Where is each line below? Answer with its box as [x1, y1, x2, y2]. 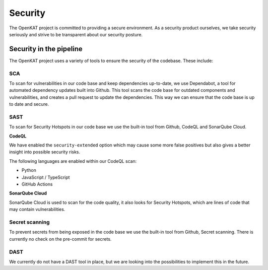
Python [21, 167, 37, 173]
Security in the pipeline [9, 45, 83, 53]
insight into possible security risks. [9, 149, 80, 155]
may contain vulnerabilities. [9, 206, 66, 212]
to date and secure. [9, 101, 49, 107]
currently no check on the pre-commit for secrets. [9, 236, 112, 242]
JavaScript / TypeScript [21, 174, 70, 180]
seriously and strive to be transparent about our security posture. [9, 31, 143, 37]
